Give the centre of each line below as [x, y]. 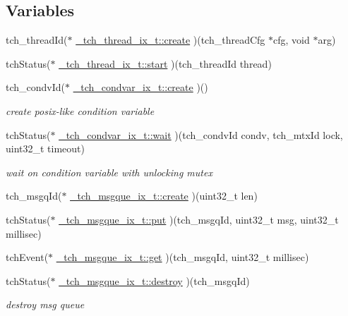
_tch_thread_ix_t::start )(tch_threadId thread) [165, 63]
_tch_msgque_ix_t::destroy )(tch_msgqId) [154, 280]
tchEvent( [27, 257]
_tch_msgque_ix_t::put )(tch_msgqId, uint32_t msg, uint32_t [199, 219]
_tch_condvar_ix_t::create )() [140, 87]
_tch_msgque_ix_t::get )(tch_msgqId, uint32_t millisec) [182, 257]
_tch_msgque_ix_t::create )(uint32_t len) [164, 196]
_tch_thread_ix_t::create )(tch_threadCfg [170, 40]
